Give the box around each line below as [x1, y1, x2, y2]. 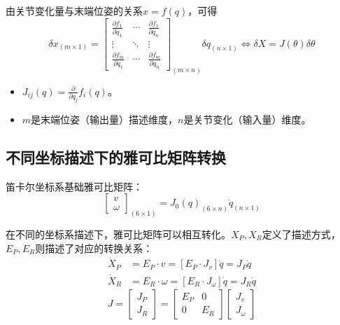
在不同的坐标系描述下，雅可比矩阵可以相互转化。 [6, 227, 231, 242]
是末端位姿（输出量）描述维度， [31, 111, 178, 126]
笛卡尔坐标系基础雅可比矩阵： [6, 179, 143, 193]
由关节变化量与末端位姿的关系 [6, 4, 143, 18]
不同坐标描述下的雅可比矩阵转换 [6, 146, 226, 167]
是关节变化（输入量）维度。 [183, 111, 311, 126]
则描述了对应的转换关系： [35, 240, 153, 255]
